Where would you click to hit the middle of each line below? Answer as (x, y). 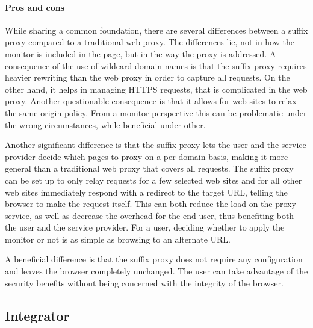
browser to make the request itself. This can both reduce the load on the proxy (150, 204)
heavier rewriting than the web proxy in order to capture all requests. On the (147, 77)
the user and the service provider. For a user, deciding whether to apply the (145, 227)
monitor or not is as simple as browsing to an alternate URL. (118, 239)
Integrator (37, 315)
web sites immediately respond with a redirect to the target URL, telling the (146, 192)
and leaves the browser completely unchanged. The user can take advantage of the (156, 271)
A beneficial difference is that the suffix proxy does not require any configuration (154, 259)
